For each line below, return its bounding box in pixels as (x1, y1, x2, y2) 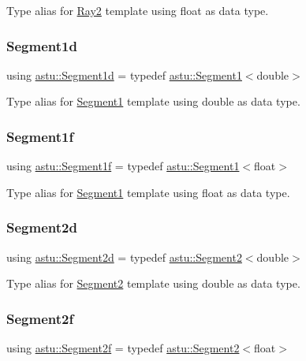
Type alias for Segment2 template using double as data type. (6, 275, 300, 292)
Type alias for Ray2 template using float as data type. (6, 2, 269, 18)
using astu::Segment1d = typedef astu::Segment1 (6, 66, 242, 83)
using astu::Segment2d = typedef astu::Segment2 (6, 248, 242, 265)
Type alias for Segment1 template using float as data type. (6, 184, 290, 200)
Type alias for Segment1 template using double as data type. (6, 93, 300, 110)
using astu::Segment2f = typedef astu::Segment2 (6, 340, 240, 356)
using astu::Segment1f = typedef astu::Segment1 (6, 158, 240, 174)
